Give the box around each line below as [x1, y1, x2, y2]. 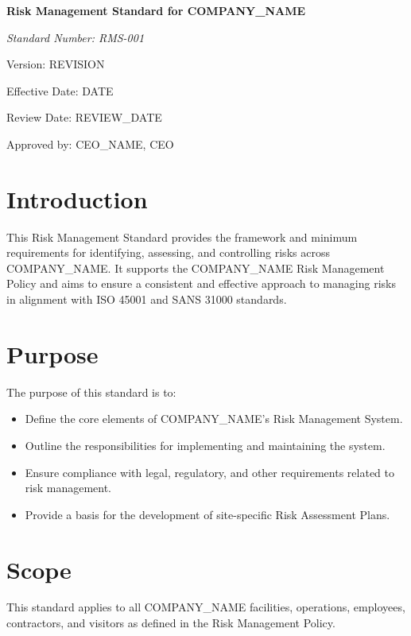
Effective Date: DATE [6, 82, 114, 99]
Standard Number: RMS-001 [6, 29, 145, 45]
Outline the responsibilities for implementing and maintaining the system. [25, 436, 386, 453]
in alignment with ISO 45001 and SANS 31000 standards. [6, 291, 287, 308]
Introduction [6, 182, 148, 215]
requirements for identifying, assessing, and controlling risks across [6, 244, 330, 261]
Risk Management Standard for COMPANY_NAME [6, 2, 306, 18]
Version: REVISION [6, 56, 105, 72]
